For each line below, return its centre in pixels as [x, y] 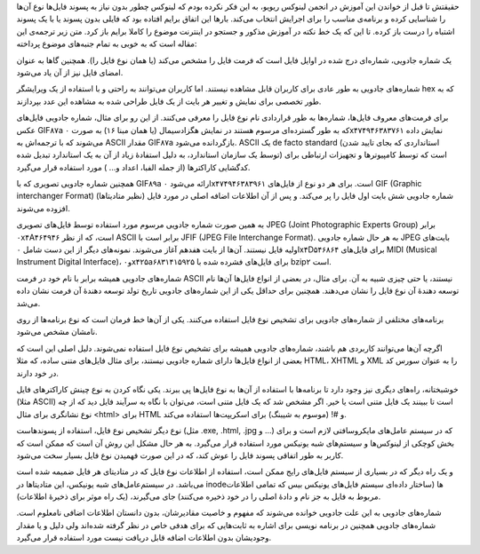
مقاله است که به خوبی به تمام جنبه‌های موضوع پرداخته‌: [107, 44]
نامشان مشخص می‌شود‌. [57, 332]
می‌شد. [28, 303]
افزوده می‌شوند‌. [43, 208]
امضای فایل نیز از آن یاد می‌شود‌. [70, 72]
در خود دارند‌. [38, 373]
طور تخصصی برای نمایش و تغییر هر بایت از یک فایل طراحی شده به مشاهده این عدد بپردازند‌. [169, 101]
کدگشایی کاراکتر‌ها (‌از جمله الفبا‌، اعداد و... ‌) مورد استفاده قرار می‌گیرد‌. [133, 167]
